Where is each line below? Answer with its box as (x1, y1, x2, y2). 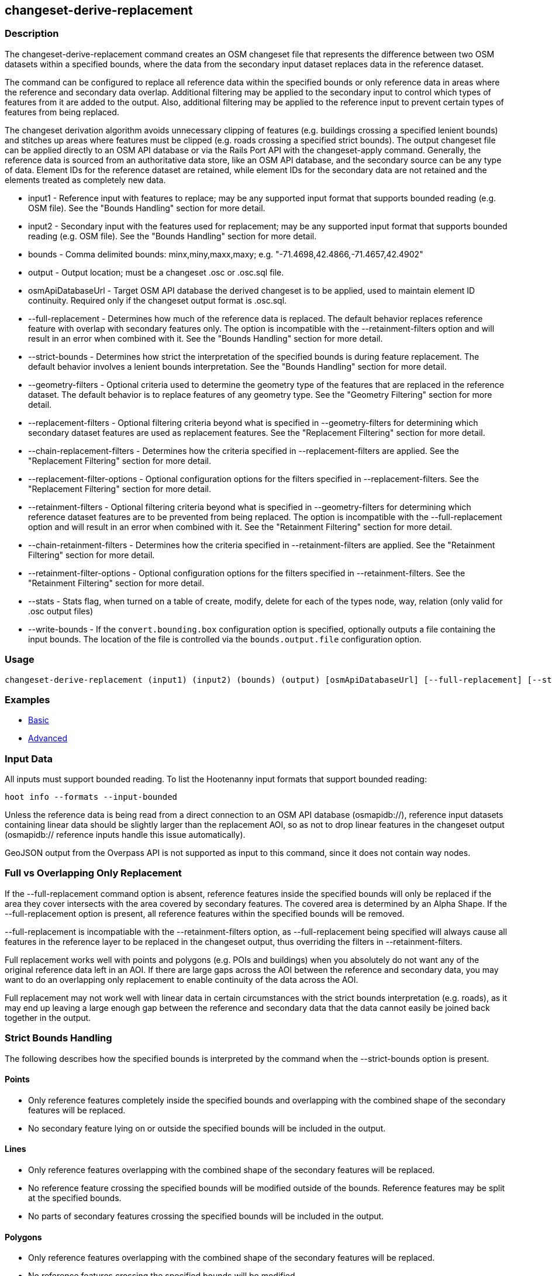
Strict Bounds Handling (5, 1032, 112, 1044)
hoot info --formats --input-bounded (5, 792, 178, 802)
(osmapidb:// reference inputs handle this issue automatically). (5, 830, 246, 840)
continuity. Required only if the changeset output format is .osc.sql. (28, 295, 287, 305)
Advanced (28, 733, 67, 744)
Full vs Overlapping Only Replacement (5, 867, 182, 879)
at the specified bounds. (28, 1192, 122, 1203)
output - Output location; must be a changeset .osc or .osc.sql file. (28, 267, 284, 277)
